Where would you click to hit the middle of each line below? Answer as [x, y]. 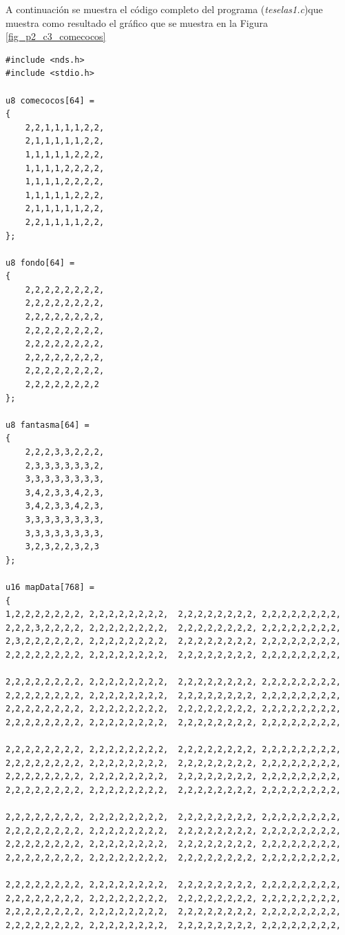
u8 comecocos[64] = [50, 100]
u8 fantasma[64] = [48, 425]
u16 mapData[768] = [50, 587]
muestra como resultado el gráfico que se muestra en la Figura [137, 22]
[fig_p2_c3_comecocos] [56, 36]
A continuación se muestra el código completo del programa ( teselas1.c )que [164, 9]
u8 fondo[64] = [40, 263]
